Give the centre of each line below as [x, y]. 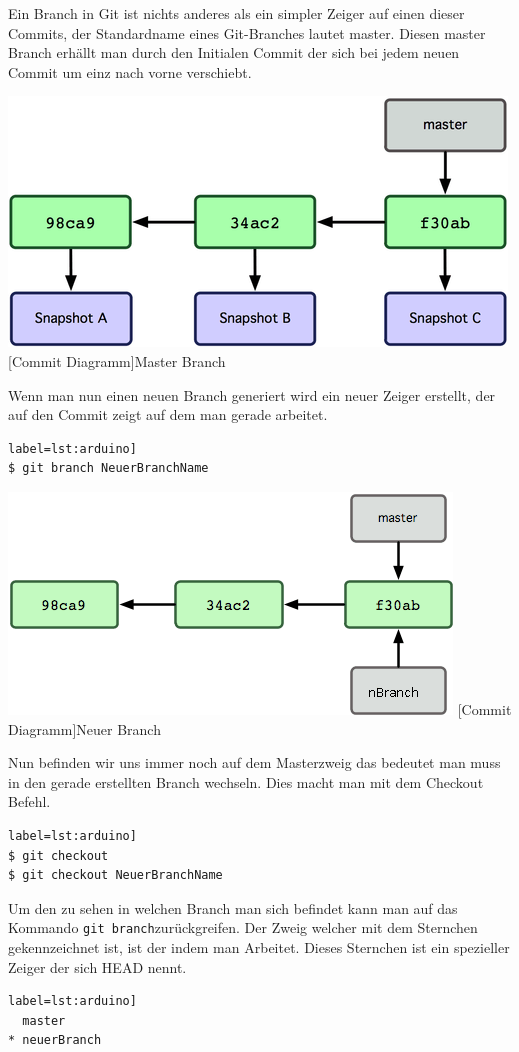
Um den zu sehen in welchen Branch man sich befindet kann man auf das [233, 907]
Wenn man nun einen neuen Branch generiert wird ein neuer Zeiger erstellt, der [252, 394]
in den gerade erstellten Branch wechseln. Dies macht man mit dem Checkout [246, 781]
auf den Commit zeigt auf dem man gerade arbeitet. [168, 414]
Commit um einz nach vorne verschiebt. [130, 71]
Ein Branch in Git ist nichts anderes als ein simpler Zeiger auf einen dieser [236, 13]
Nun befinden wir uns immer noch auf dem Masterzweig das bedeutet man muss [254, 762]
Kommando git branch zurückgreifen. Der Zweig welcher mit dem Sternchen [243, 927]
